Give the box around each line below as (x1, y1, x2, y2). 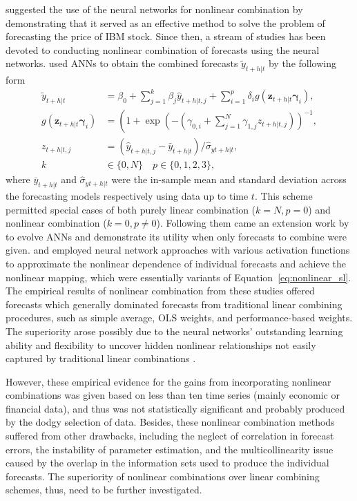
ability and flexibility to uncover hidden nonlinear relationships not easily (6, 337, 316, 352)
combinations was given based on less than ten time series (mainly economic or (6, 388, 340, 402)
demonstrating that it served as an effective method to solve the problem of (6, 15, 325, 30)
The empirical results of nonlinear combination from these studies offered (6, 283, 315, 298)
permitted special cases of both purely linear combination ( (6, 202, 256, 216)
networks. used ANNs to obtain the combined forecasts (6, 56, 238, 70)
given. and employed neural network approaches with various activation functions (6, 243, 350, 257)
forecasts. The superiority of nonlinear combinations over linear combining (6, 469, 320, 483)
